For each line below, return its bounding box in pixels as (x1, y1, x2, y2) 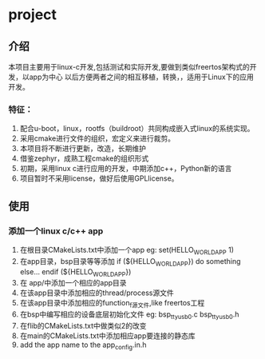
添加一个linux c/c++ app (8, 225, 104, 237)
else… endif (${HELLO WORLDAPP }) (19, 266, 132, 278)
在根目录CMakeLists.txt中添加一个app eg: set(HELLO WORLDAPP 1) (19, 245, 234, 257)
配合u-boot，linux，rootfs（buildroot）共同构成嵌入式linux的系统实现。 (19, 124, 255, 134)
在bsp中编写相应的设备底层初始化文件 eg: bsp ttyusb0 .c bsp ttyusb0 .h (19, 309, 239, 321)
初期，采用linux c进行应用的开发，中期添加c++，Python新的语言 (19, 164, 232, 174)
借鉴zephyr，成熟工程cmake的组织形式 (19, 154, 149, 163)
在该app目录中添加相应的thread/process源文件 (19, 288, 174, 297)
